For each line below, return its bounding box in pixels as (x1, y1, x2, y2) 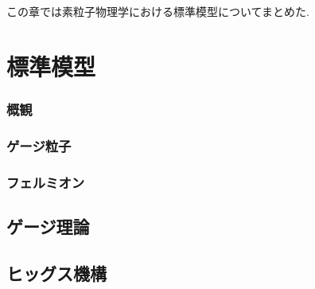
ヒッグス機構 (6, 260, 107, 285)
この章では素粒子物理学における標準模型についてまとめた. (6, 3, 309, 19)
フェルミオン (6, 172, 85, 192)
